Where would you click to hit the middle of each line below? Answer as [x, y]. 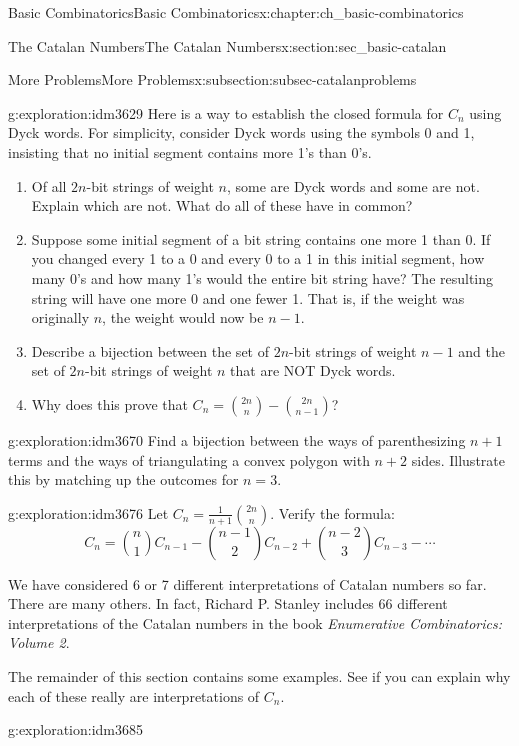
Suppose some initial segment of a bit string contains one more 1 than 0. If [261, 238]
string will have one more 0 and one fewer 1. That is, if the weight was [248, 297]
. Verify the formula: [332, 512]
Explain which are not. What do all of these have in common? [222, 205]
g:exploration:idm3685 [76, 729]
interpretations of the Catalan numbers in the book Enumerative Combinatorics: [255, 622]
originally [60, 317]
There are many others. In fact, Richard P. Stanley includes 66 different [228, 603]
